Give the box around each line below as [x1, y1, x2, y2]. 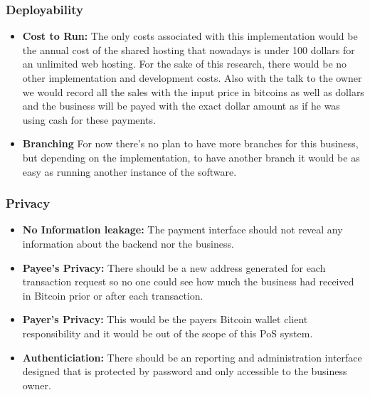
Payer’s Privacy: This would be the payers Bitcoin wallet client [22, 312, 308, 327]
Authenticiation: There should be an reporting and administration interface [22, 349, 362, 364]
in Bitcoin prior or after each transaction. [22, 288, 203, 302]
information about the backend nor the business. [22, 236, 234, 251]
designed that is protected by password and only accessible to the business [22, 364, 347, 379]
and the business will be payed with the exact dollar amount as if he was [22, 98, 340, 113]
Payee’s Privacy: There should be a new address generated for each [22, 260, 326, 275]
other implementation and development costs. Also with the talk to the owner [22, 70, 362, 85]
